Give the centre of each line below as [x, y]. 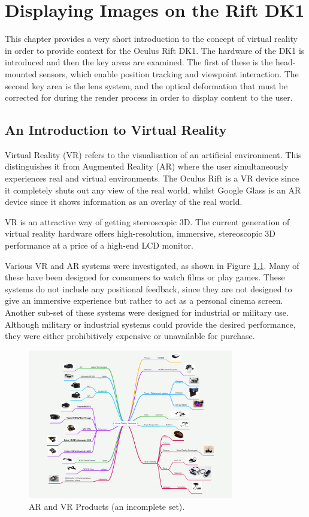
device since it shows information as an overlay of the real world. [124, 202]
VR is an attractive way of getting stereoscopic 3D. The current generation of [147, 221]
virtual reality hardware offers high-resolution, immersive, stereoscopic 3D [140, 233]
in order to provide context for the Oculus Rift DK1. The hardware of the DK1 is [155, 50]
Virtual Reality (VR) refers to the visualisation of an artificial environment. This [153, 154]
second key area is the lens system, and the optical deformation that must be [146, 85]
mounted [21, 73]
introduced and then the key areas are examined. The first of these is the [139, 62]
